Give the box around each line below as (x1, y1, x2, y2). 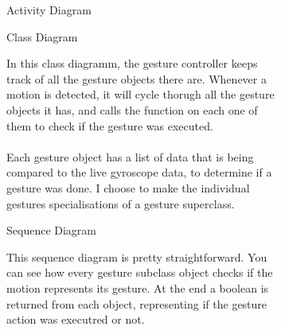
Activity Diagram (6, 2, 92, 17)
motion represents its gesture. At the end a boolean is (6, 279, 269, 296)
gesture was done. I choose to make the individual (6, 179, 250, 196)
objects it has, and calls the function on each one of (6, 101, 258, 118)
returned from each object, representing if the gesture (6, 295, 267, 312)
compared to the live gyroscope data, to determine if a (6, 164, 272, 181)
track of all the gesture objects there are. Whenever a (6, 70, 267, 87)
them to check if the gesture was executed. (6, 117, 213, 134)
